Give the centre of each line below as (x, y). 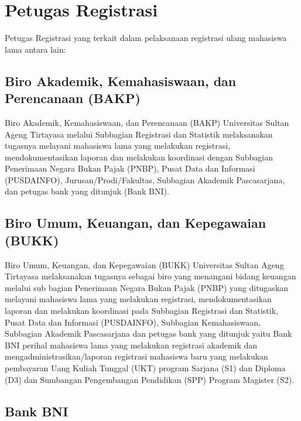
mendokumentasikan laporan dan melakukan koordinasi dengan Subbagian (139, 157)
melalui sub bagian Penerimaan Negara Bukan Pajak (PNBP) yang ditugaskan (147, 287)
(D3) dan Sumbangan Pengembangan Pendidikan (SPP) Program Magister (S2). (150, 379)
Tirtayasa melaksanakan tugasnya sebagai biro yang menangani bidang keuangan (150, 276)
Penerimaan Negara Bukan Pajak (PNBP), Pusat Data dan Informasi (130, 168)
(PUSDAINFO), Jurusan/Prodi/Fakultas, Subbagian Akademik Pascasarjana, (145, 179)
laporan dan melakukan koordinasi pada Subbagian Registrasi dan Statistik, (141, 311)
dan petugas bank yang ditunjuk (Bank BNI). (87, 191)
